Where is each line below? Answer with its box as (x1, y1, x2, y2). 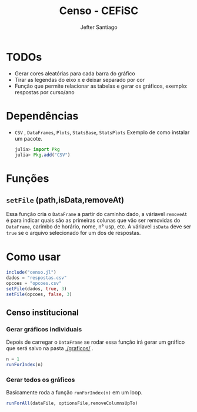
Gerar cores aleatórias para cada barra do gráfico (14, 69, 135, 77)
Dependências (6, 109, 79, 122)
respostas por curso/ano (14, 88, 75, 95)
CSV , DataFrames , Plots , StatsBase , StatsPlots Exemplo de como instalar (14, 128, 190, 136)
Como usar (6, 250, 61, 263)
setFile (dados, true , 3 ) (6, 285, 67, 292)
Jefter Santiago (80, 24, 118, 31)
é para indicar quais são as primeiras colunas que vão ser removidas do (6, 217, 181, 224)
